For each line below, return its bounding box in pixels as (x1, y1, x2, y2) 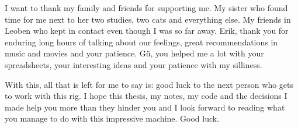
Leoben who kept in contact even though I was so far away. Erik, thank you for (5, 24, 289, 37)
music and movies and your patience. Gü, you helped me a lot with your (5, 47, 264, 59)
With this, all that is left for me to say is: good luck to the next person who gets (5, 78, 294, 90)
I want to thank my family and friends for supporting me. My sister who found (5, 2, 288, 13)
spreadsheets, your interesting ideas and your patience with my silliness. (5, 58, 262, 70)
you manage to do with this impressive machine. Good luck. (5, 112, 220, 125)
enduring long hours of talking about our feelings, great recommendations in (5, 35, 278, 48)
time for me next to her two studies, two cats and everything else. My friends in (5, 13, 291, 25)
